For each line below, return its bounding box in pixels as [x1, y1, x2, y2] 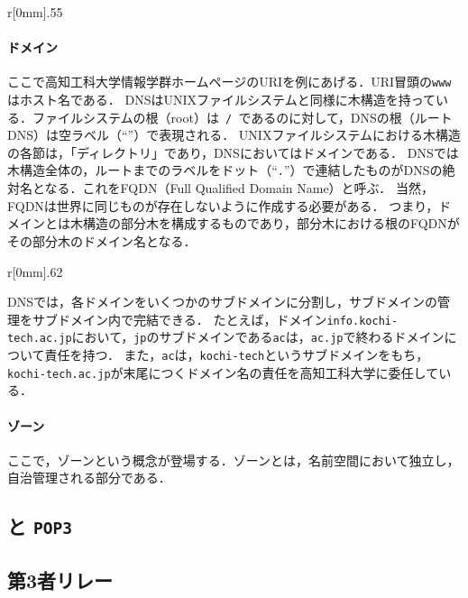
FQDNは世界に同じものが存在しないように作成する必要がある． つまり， [7, 196, 439, 215]
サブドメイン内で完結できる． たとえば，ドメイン [32, 309, 327, 328]
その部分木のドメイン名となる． [7, 231, 197, 250]
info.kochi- [326, 314, 399, 327]
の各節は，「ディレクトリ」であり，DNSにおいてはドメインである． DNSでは [7, 143, 459, 161]
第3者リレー [7, 566, 114, 593]
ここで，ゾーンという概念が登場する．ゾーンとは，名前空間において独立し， [7, 450, 460, 469]
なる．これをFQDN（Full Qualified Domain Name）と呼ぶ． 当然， [44, 179, 434, 198]
